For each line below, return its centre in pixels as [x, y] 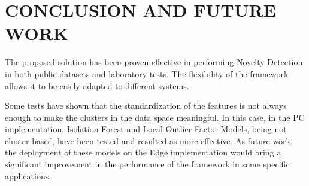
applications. [28, 176]
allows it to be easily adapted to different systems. [97, 85]
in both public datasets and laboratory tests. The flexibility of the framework [147, 73]
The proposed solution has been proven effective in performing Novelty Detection [154, 62]
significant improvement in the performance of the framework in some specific [147, 164]
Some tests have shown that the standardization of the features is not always [146, 106]
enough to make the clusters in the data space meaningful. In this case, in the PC [155, 117]
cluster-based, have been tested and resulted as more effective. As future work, [149, 140]
